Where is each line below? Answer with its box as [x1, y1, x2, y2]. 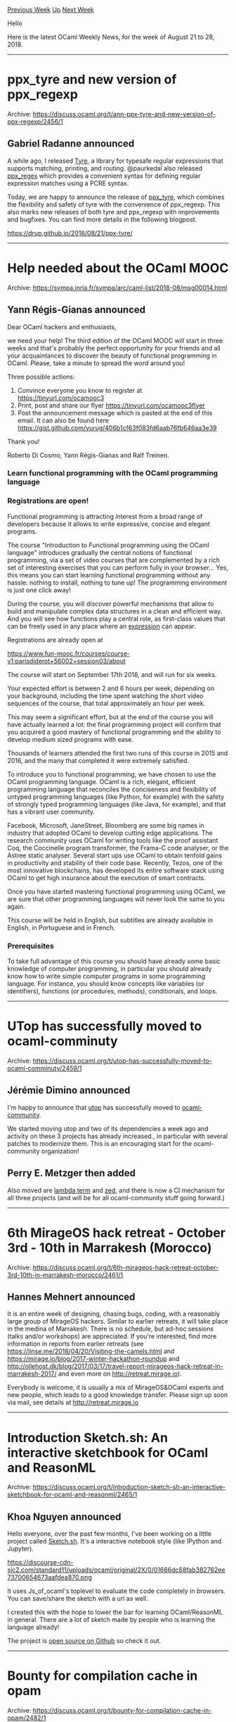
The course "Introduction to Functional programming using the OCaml [7, 541, 209, 549]
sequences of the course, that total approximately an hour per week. [7, 699, 206, 707]
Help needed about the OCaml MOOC [7, 259, 229, 276]
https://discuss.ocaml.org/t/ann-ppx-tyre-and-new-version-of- [32, 109, 216, 118]
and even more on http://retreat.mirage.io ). [58, 1369, 182, 1378]
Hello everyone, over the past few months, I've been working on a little [7, 1529, 212, 1538]
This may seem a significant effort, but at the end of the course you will [7, 712, 214, 721]
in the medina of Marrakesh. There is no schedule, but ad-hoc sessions [7, 1324, 214, 1333]
